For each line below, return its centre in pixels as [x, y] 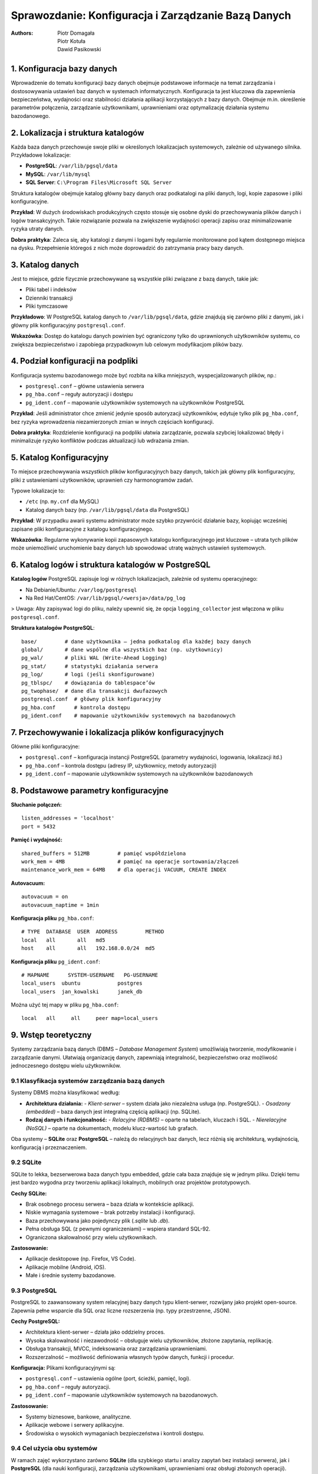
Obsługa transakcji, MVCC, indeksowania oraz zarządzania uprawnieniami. [116, 1349]
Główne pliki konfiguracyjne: [45, 746]
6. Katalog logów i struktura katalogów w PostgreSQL [111, 565]
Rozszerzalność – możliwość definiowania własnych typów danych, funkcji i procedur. [130, 1357]
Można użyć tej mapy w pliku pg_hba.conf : [65, 1005]
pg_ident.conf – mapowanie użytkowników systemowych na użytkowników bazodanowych [139, 774]
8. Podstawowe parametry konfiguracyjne [90, 790]
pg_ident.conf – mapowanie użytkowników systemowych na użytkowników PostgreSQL [135, 402]
